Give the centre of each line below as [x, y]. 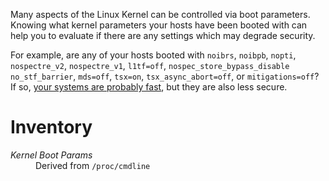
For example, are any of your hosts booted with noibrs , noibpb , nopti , [153, 55]
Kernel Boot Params [51, 155]
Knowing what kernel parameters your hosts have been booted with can [159, 25]
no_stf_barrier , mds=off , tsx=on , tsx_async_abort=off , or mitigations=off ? [165, 76]
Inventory [51, 127]
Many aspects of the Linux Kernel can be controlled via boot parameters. [160, 14]
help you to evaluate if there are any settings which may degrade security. [163, 35]
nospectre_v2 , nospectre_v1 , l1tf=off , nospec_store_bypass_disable [150, 65]
